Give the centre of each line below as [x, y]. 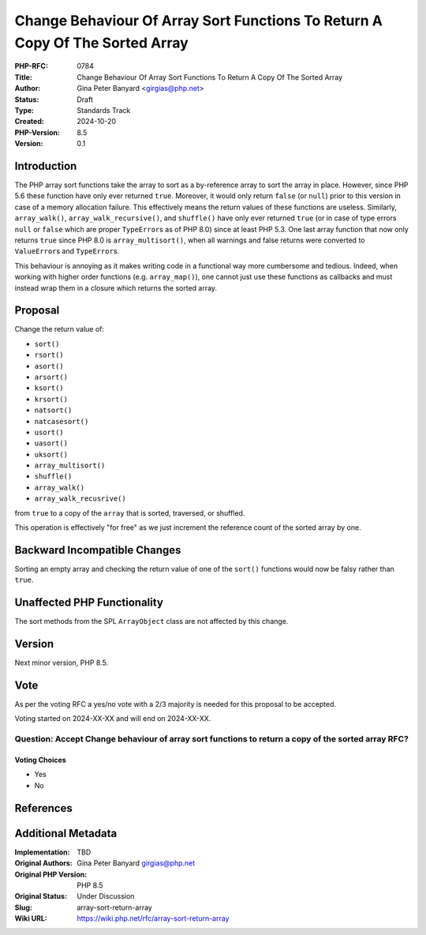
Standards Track [104, 110]
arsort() [51, 377]
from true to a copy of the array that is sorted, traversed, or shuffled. [130, 513]
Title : [24, 77]
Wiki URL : [31, 918]
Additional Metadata [66, 833]
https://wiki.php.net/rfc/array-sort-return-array [153, 918]
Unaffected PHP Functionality [89, 603]
